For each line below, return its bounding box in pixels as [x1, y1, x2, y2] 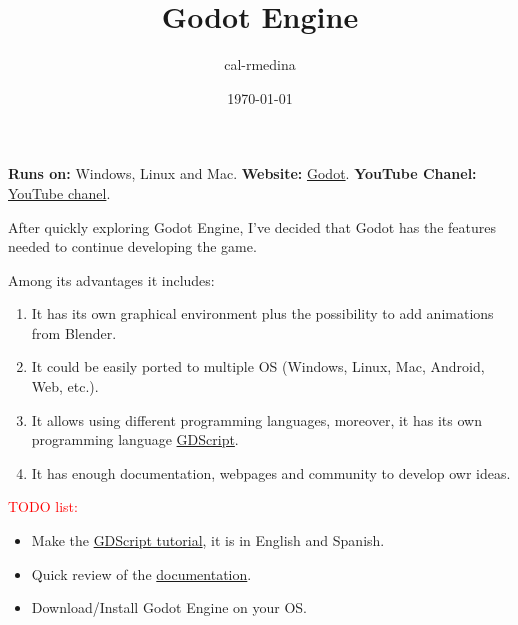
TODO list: [8, 496, 78, 517]
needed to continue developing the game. [8, 236, 257, 257]
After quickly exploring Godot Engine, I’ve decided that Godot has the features [8, 216, 496, 237]
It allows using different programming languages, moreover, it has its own [31, 409, 482, 430]
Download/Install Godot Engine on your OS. [31, 597, 308, 618]
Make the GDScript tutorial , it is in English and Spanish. [31, 530, 385, 551]
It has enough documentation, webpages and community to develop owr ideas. [31, 462, 511, 483]
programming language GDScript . [31, 429, 239, 450]
